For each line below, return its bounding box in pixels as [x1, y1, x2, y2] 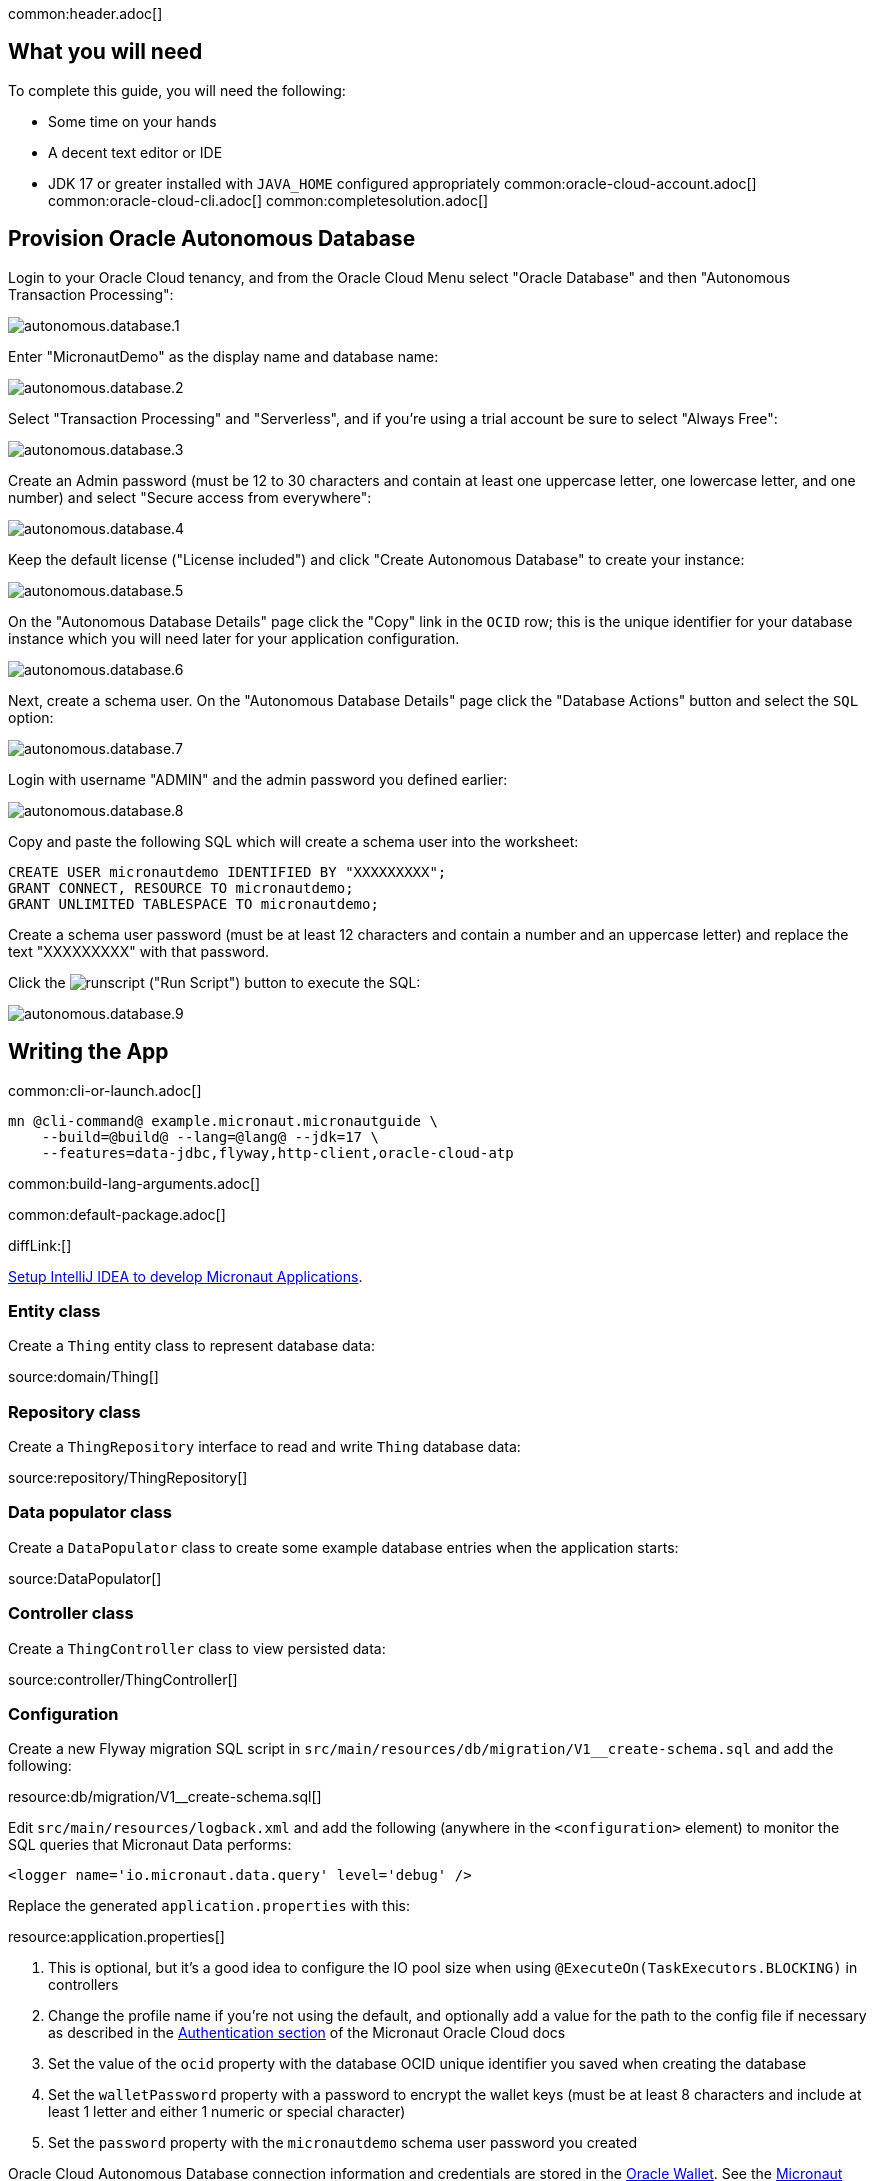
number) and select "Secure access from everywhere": [8, 488, 372, 506]
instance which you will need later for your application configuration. [8, 629, 460, 647]
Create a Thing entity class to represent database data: [8, 1337, 375, 1355]
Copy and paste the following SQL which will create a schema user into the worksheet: [8, 832, 579, 850]
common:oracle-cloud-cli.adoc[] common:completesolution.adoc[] [48, 191, 489, 209]
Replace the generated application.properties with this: [8, 1897, 410, 1915]
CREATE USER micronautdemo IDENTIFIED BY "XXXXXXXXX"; [8, 863, 447, 880]
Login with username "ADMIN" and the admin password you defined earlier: [8, 770, 508, 788]
